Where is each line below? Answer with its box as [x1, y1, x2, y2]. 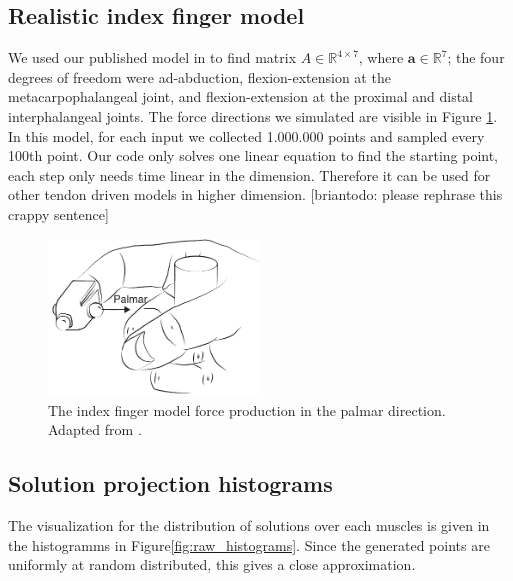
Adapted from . [48, 419, 142, 440]
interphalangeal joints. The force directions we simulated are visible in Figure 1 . [8, 105, 498, 126]
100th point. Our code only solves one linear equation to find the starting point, [8, 145, 499, 166]
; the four [447, 47, 505, 68]
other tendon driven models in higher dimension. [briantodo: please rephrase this [8, 184, 503, 205]
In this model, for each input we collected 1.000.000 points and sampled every [8, 125, 485, 146]
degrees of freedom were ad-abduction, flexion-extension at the [8, 66, 391, 87]
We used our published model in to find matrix [8, 47, 297, 68]
